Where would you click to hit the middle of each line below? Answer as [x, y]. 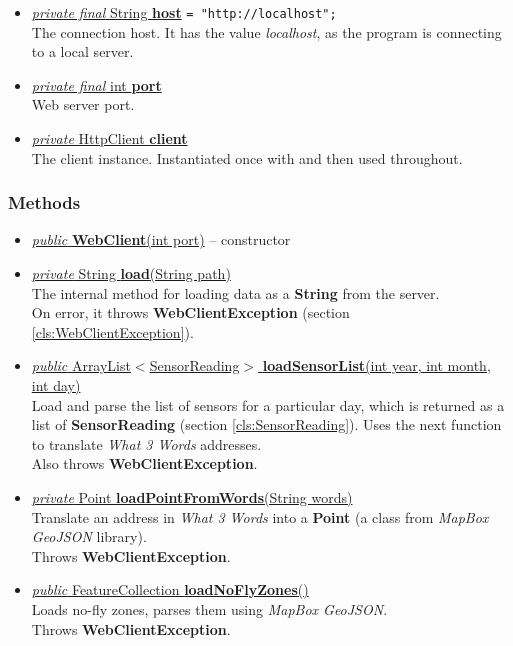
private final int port [96, 84]
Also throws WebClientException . [144, 463]
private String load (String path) [131, 273]
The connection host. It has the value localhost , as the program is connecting [266, 31]
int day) [56, 385]
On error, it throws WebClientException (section [190, 312]
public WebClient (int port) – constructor [161, 239]
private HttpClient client [109, 138]
